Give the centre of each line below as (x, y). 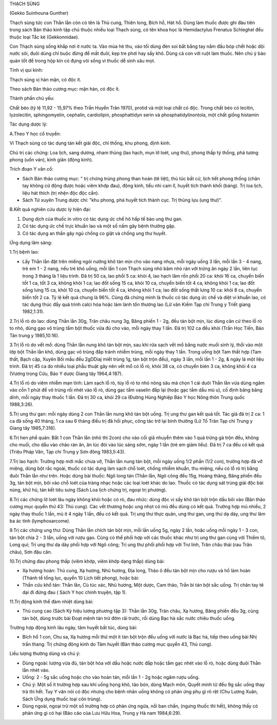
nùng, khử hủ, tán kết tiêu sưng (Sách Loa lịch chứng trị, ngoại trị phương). (88, 490)
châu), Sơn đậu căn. (31, 552)
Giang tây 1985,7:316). (33, 428)
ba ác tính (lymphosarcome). (40, 521)
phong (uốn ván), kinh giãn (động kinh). (51, 160)
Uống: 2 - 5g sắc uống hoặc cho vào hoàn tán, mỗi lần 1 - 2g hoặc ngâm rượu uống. (111, 677)
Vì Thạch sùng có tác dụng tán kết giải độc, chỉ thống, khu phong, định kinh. (90, 143)
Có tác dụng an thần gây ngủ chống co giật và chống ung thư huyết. (94, 233)
